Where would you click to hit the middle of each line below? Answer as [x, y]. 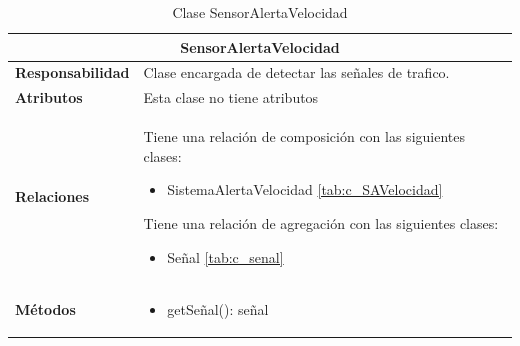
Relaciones [52, 196]
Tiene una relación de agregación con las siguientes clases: [321, 222]
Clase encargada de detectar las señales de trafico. [296, 72]
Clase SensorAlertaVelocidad [260, 12]
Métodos [45, 309]
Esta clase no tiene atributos [231, 97]
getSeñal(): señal [218, 309]
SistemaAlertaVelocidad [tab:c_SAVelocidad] [305, 189]
